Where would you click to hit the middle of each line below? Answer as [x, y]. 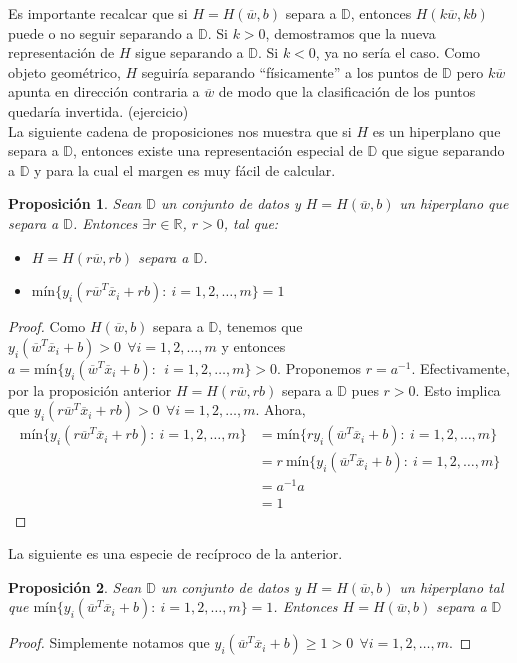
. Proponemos [319, 367]
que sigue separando [443, 150]
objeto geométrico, [64, 71]
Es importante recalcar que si [98, 13]
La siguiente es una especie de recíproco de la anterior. [175, 553]
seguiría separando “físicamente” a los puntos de [289, 71]
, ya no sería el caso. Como [398, 52]
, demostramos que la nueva [350, 32]
